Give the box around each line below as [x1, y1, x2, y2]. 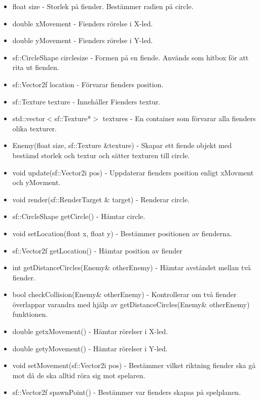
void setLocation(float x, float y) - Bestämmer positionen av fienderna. [12, 228, 232, 238]
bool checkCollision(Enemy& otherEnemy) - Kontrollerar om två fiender [12, 289, 237, 300]
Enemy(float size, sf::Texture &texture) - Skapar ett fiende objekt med [12, 140, 232, 151]
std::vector [12, 113, 45, 124]
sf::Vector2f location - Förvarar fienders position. [12, 79, 164, 89]
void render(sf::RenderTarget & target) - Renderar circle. [12, 194, 190, 204]
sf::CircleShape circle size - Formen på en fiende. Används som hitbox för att [12, 52, 249, 62]
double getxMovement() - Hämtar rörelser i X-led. [12, 326, 168, 337]
